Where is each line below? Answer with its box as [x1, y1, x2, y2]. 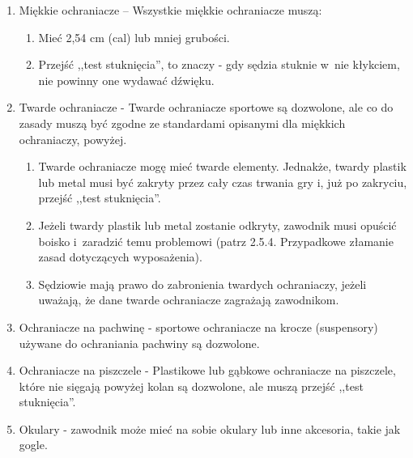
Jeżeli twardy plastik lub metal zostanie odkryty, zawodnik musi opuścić [38, 216, 397, 233]
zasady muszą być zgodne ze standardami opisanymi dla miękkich [19, 114, 346, 131]
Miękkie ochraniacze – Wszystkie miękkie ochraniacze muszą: [19, 2, 322, 18]
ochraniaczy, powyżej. [19, 130, 127, 147]
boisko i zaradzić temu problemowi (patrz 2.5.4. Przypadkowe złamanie [38, 232, 394, 249]
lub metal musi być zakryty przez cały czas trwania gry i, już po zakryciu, [38, 173, 407, 190]
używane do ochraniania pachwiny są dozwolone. [19, 334, 260, 351]
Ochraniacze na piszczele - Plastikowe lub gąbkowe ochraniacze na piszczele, [19, 362, 396, 379]
